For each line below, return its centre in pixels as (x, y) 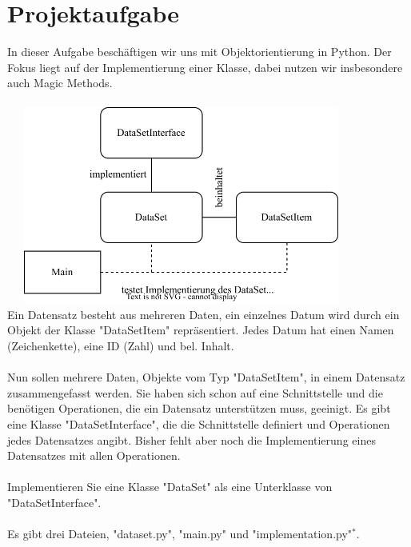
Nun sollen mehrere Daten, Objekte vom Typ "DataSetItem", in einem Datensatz (206, 377)
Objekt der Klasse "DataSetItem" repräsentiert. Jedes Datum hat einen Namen (201, 330)
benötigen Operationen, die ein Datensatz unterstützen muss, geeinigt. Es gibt (199, 408)
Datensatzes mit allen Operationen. (94, 455)
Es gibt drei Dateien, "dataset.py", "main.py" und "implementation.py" (180, 534)
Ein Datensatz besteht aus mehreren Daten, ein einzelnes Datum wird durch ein (204, 314)
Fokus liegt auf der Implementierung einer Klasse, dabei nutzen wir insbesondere (205, 67)
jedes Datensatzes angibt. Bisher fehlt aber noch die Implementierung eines (192, 439)
